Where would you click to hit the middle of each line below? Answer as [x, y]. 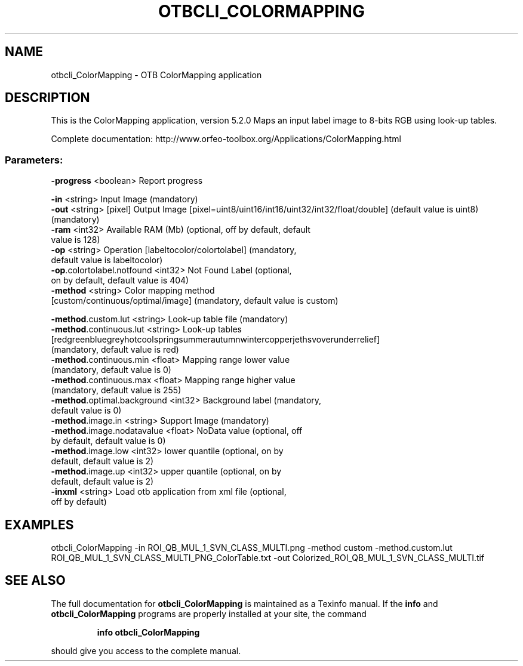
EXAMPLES [39, 525]
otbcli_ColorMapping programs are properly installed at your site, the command [209, 613]
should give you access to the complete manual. [146, 650]
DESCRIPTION [47, 98]
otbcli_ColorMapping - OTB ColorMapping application [156, 75]
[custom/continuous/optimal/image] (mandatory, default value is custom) [195, 301]
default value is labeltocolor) [107, 260]
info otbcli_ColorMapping [148, 632]
